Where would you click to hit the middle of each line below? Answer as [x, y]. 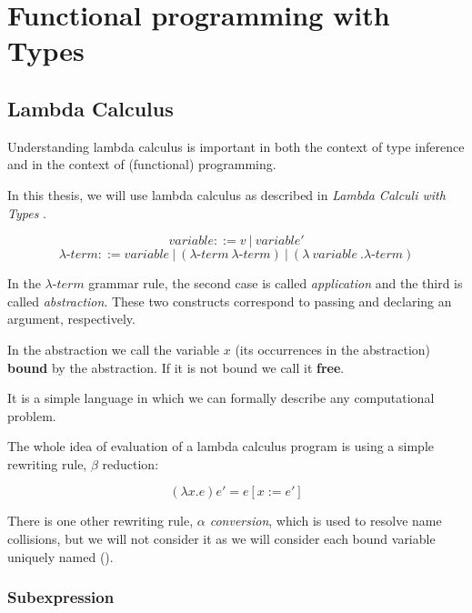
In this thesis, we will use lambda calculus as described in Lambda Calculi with [226, 194]
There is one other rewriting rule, [100, 521]
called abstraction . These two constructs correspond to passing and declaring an [230, 301]
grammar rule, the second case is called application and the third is [276, 283]
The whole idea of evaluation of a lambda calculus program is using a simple [221, 446]
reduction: [131, 463]
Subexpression [61, 597]
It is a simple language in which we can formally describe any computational [221, 398]
